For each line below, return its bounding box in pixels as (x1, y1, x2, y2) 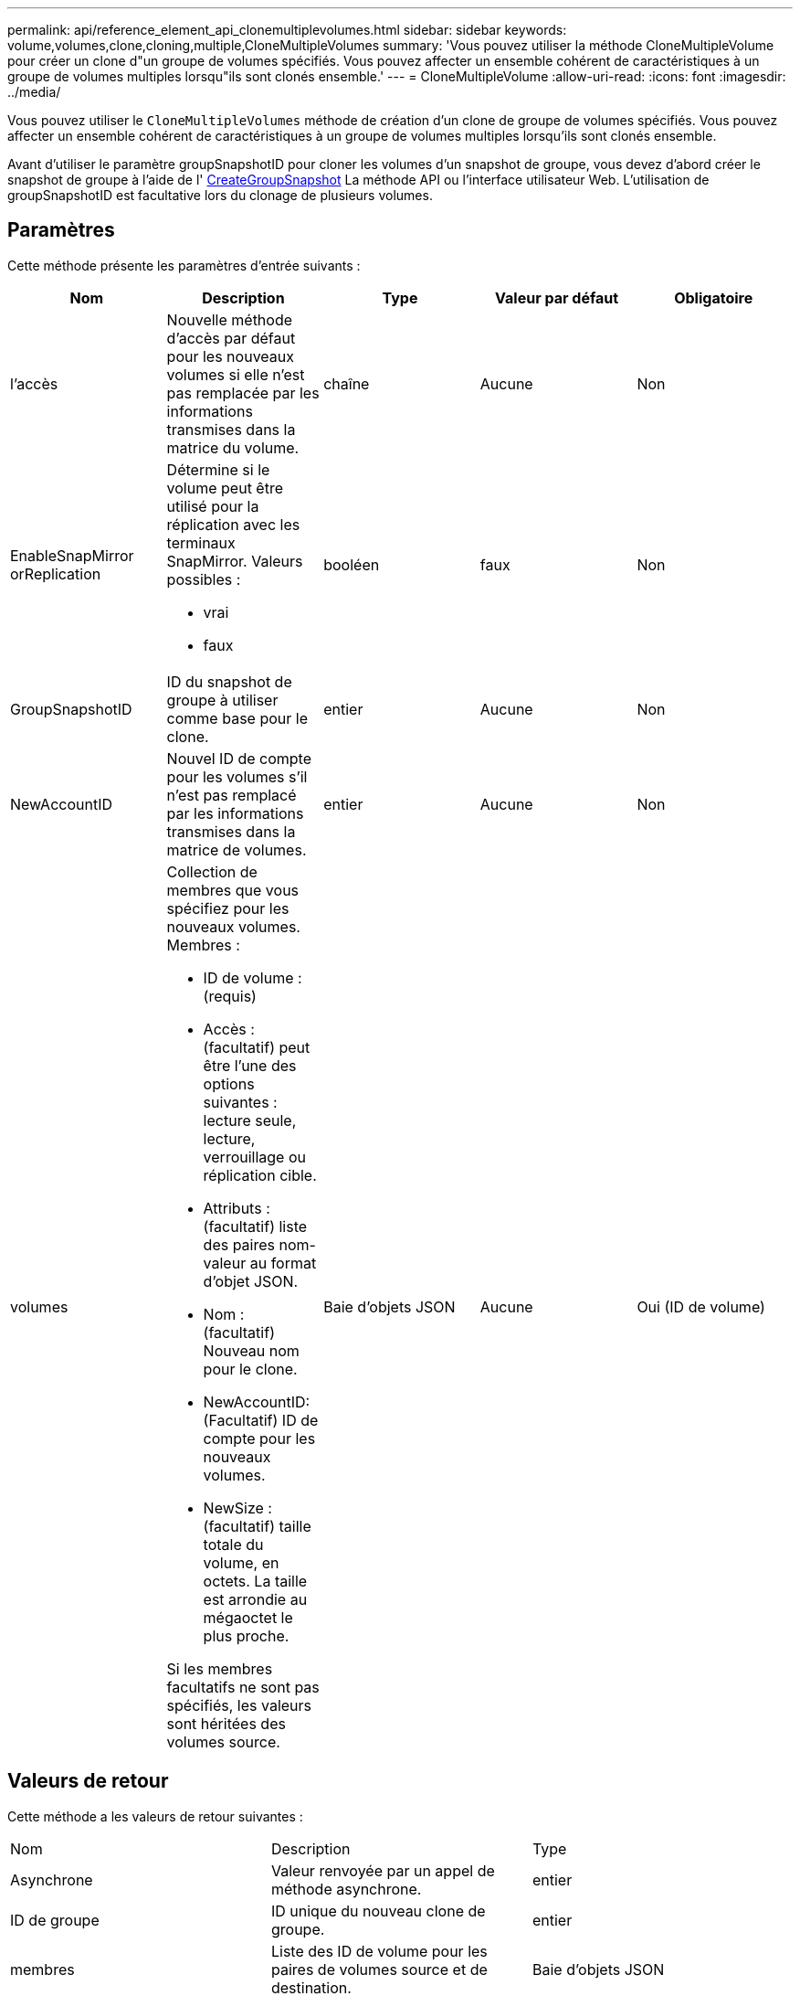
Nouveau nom (203, 1341, 300, 1360)
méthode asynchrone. (270, 1879, 422, 1898)
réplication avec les (166, 515, 300, 534)
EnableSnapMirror (10, 546, 134, 565)
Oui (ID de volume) (637, 1297, 765, 1316)
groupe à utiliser (166, 690, 279, 709)
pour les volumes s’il (166, 767, 308, 786)
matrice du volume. (166, 438, 300, 457)
